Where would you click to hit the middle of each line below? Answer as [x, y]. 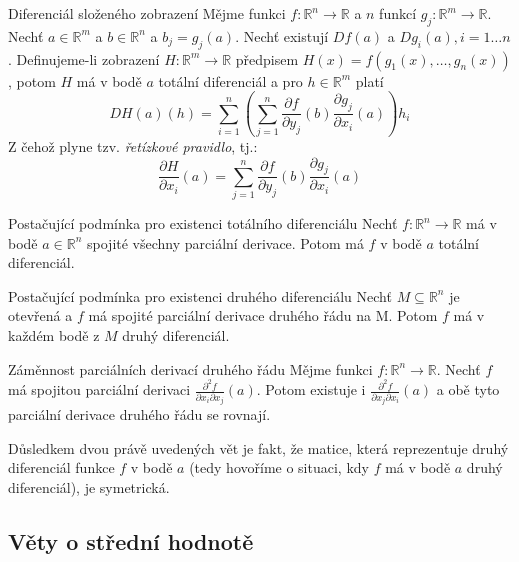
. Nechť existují [282, 35]
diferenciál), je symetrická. [89, 487]
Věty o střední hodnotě [131, 541]
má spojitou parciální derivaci [99, 389]
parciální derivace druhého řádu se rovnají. [139, 414]
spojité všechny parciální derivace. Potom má [225, 242]
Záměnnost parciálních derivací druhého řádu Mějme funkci [190, 368]
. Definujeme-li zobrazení [84, 58]
